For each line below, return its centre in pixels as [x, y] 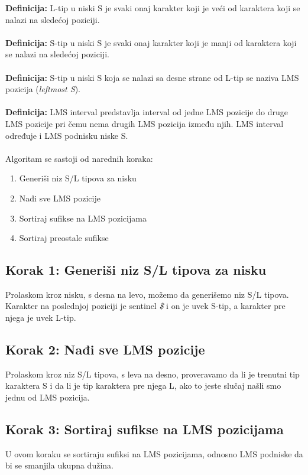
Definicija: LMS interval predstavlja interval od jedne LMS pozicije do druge [147, 112]
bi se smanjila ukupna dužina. [59, 465]
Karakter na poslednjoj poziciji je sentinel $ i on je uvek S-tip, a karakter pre [145, 306]
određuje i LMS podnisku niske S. [67, 135]
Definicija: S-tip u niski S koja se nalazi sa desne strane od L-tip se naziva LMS [152, 77]
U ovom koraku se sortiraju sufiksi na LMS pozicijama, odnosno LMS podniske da [154, 453]
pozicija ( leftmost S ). [43, 89]
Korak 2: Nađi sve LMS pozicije [105, 349]
